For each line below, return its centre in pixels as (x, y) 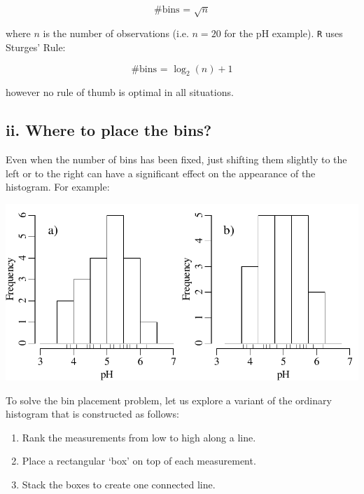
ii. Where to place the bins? (109, 130)
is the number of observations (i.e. (116, 33)
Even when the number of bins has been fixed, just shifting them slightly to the (176, 159)
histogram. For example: (58, 187)
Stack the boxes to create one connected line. (119, 484)
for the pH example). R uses (283, 33)
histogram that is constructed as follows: (92, 414)
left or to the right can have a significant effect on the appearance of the (161, 173)
